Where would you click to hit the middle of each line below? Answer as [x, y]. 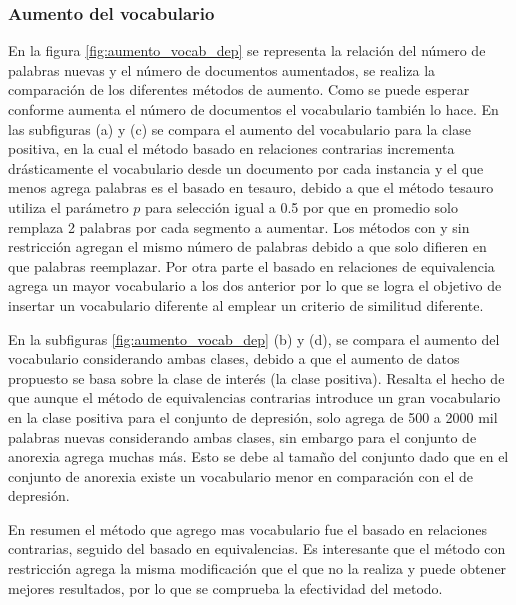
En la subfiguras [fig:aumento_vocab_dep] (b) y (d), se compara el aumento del [254, 338]
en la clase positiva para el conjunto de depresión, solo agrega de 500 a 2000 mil [253, 416]
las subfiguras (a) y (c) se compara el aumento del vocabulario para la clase [239, 128]
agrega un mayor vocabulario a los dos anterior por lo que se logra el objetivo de [255, 285]
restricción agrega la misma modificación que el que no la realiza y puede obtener [257, 568]
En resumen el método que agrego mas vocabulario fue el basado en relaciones [247, 528]
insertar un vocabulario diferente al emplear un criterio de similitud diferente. [246, 304]
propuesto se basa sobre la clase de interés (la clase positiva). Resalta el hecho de [256, 377]
